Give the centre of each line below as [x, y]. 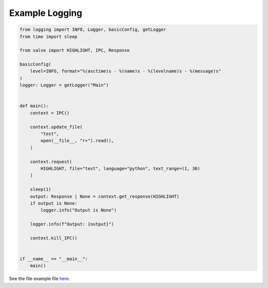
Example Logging [46, 13]
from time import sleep [49, 36]
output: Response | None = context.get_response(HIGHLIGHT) [105, 196]
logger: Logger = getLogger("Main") [64, 85]
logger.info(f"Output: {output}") [72, 224]
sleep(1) [41, 189]
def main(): [34, 106]
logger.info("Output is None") [78, 210]
